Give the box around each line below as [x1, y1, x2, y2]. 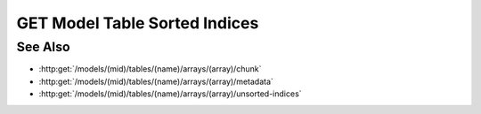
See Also [16, 39, 70, 55]
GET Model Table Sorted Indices [16, 13, 259, 33]
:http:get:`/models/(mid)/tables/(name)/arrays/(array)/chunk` [38, 64, 262, 74]
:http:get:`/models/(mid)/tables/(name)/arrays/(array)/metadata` [38, 76, 273, 87]
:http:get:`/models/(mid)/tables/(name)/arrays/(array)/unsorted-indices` [38, 88, 302, 99]
